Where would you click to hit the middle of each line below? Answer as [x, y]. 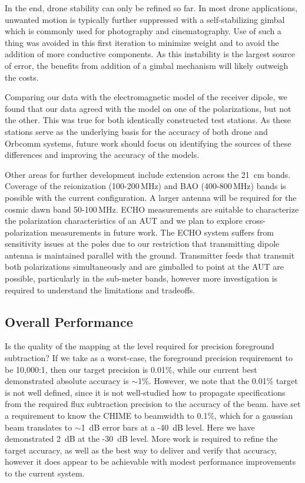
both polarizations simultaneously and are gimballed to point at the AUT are [145, 267]
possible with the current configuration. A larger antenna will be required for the [151, 197]
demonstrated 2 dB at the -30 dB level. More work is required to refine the [141, 439]
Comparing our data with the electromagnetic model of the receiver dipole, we [146, 97]
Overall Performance [69, 321]
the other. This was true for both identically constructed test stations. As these [148, 120]
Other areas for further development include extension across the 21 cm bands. [148, 174]
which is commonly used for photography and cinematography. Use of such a [143, 31]
